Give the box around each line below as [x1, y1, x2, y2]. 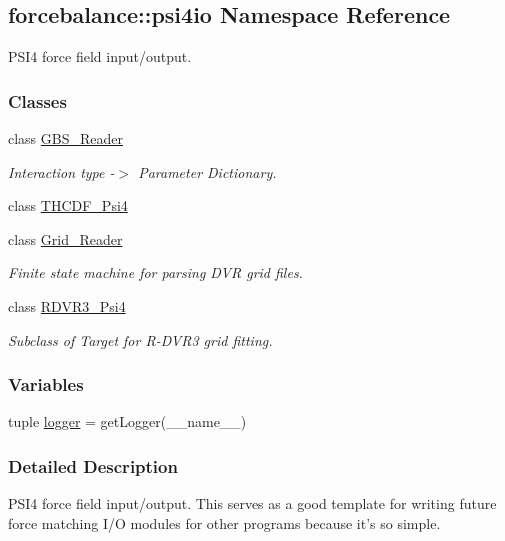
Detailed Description [8, 453, 178, 478]
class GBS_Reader [8, 128, 124, 149]
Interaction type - [8, 161, 115, 182]
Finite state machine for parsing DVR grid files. [8, 262, 303, 283]
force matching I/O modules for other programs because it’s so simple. [8, 512, 441, 533]
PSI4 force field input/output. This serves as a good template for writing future [8, 493, 497, 514]
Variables [8, 372, 84, 397]
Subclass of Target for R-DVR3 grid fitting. [8, 329, 273, 350]
